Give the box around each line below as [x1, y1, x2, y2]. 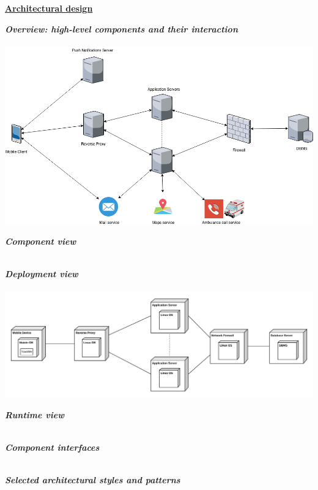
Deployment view [5, 267, 78, 280]
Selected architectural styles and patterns [5, 473, 180, 486]
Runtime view [5, 408, 64, 421]
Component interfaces [5, 441, 100, 454]
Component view [5, 235, 76, 248]
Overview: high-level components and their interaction [5, 22, 238, 35]
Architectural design [5, 2, 93, 14]
